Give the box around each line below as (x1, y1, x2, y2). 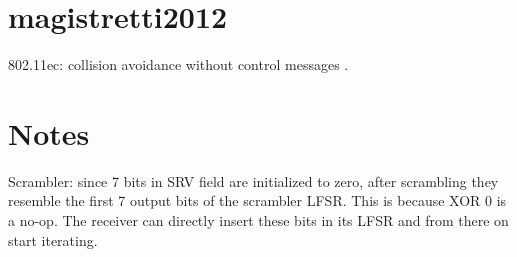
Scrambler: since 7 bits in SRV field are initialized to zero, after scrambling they (8, 170, 499, 191)
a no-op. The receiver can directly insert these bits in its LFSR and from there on (8, 210, 509, 231)
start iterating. (8, 229, 98, 250)
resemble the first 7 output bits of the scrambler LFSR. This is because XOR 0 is (8, 190, 507, 211)
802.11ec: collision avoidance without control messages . (8, 54, 349, 75)
